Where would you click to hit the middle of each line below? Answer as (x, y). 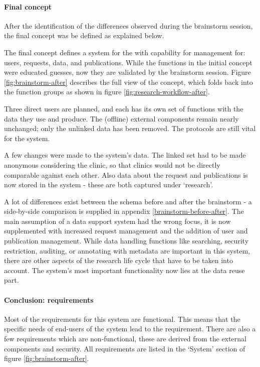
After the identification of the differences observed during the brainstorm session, (128, 25)
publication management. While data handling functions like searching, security (126, 241)
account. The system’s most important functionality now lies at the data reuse (124, 270)
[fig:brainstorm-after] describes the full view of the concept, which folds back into (128, 82)
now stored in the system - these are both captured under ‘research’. (109, 185)
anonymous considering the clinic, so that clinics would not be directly (112, 164)
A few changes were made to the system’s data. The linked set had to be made (125, 155)
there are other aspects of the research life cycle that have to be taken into (118, 260)
